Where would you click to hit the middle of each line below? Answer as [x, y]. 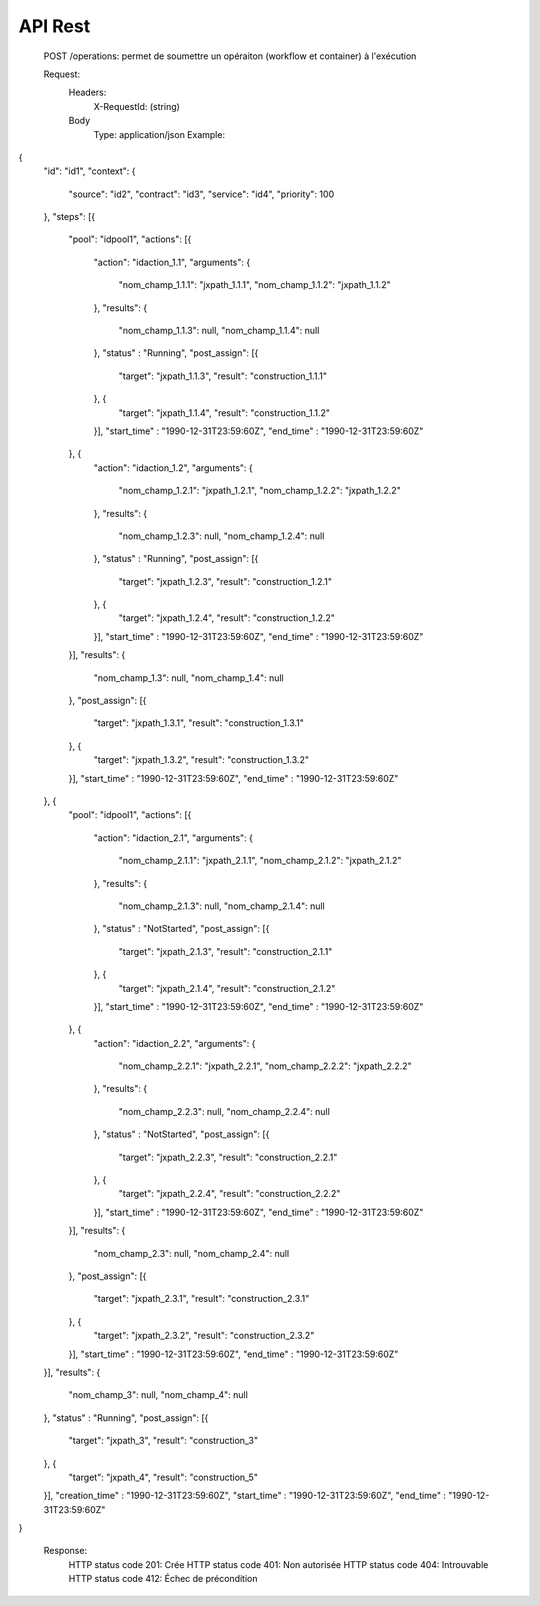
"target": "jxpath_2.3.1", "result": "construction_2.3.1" [201, 1299]
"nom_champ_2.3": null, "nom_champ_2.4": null [191, 1253]
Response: [65, 1551]
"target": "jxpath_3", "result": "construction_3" [163, 1441]
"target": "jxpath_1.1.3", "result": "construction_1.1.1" [222, 376]
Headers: [87, 92]
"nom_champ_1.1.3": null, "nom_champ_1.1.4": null [219, 331]
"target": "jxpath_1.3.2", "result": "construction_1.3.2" [201, 760]
